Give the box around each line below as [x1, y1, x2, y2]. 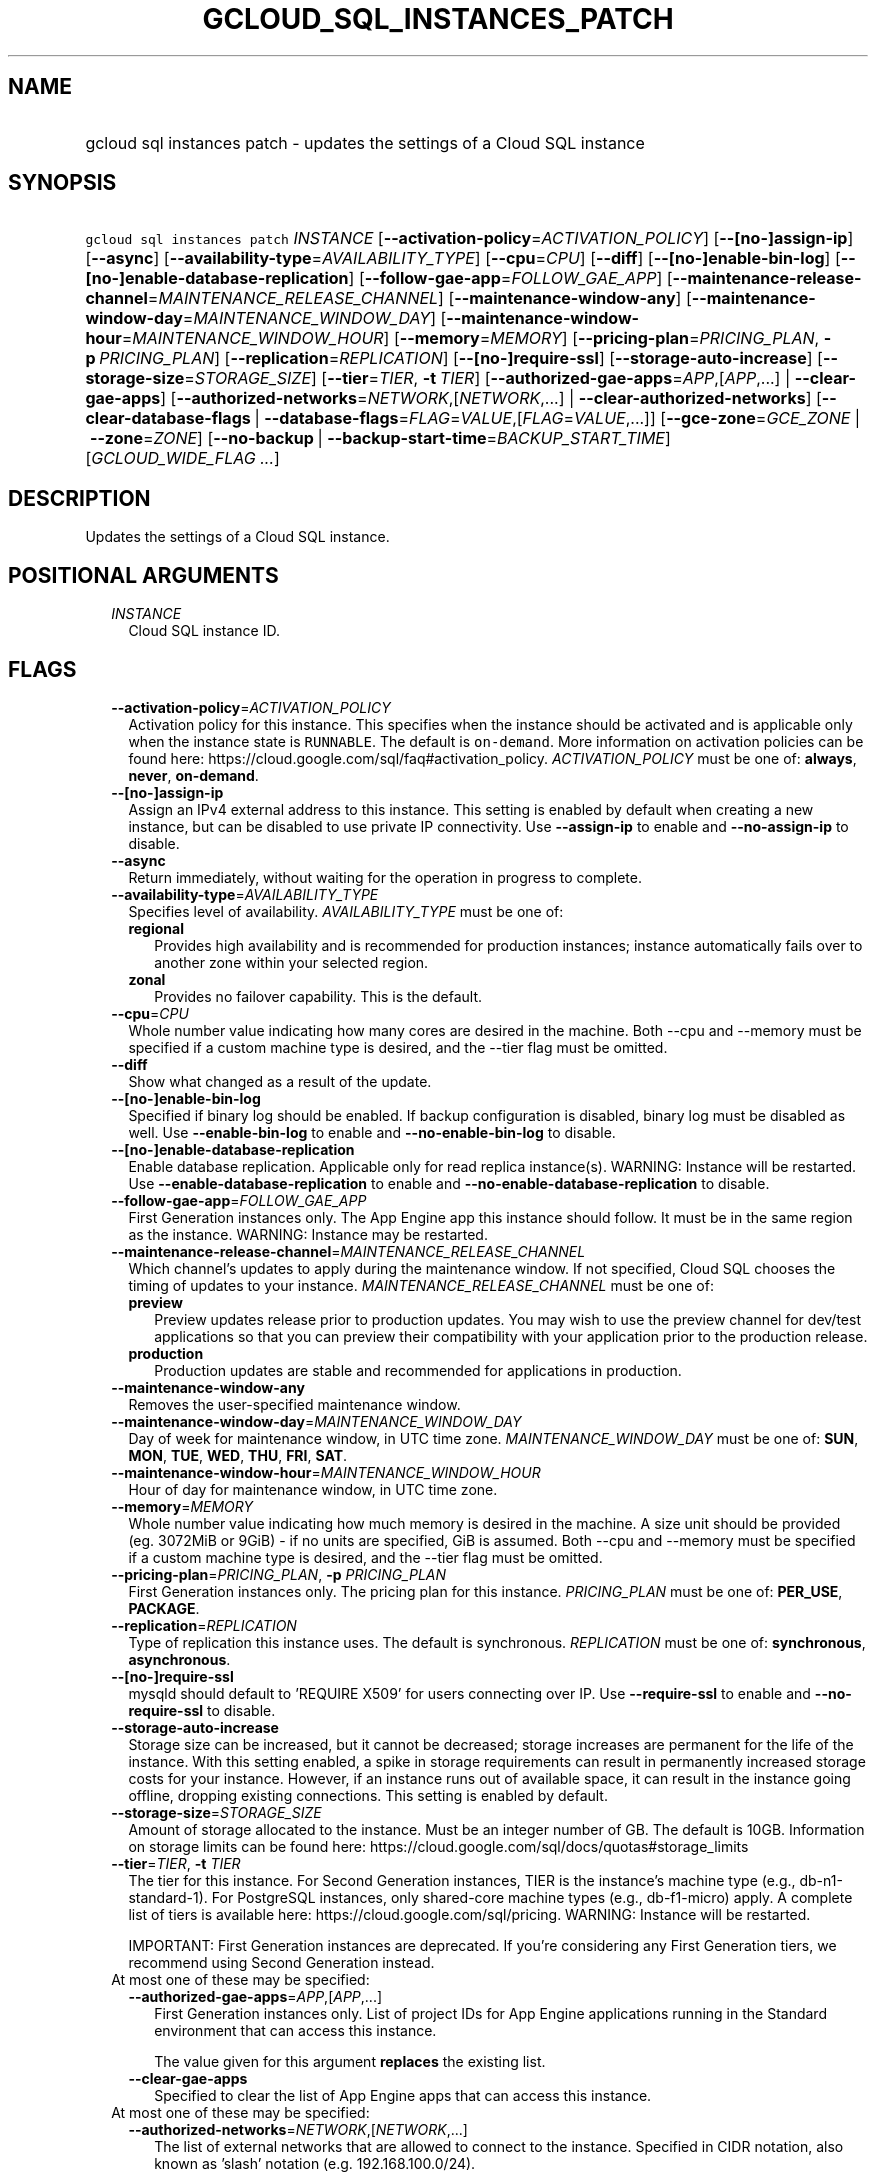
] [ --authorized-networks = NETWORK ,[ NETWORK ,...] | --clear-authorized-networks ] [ [160, 388, 822, 409]
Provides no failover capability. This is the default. [154, 987, 483, 1005]
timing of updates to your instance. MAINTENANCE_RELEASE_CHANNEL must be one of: [128, 1276, 714, 1294]
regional [128, 919, 184, 937]
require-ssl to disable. [128, 1701, 276, 1719]
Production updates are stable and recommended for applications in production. [154, 1361, 682, 1379]
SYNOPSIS [8, 170, 117, 196]
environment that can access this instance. [154, 2021, 437, 2039]
